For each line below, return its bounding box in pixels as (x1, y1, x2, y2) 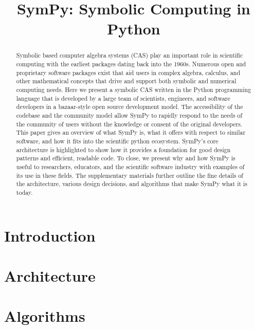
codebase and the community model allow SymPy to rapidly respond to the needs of (16, 111, 243, 119)
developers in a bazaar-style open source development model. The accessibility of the (16, 102, 243, 111)
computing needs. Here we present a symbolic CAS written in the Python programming (16, 85, 251, 94)
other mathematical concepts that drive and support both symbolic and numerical (16, 77, 236, 85)
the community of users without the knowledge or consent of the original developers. (16, 119, 243, 128)
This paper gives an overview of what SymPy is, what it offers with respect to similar (16, 128, 246, 137)
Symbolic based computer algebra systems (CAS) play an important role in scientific (16, 51, 243, 60)
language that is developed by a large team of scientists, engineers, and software (16, 94, 230, 102)
